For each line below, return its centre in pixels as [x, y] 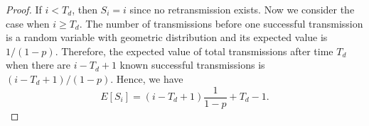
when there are [38, 65]
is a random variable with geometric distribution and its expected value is [167, 37]
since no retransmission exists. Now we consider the [242, 9]
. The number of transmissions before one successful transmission [221, 23]
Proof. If [24, 9]
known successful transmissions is [192, 65]
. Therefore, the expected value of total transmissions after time [194, 51]
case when [28, 23]
